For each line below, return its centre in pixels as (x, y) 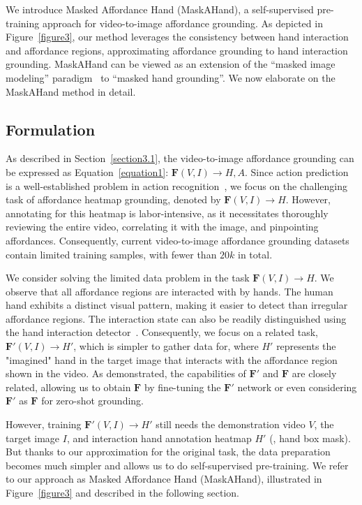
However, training (44, 424)
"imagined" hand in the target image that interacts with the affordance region (172, 359)
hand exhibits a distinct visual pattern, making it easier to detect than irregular (177, 305)
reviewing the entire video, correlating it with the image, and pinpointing (162, 227)
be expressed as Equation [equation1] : (87, 171)
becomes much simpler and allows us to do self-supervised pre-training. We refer (177, 465)
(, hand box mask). (310, 438)
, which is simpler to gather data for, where (166, 346)
